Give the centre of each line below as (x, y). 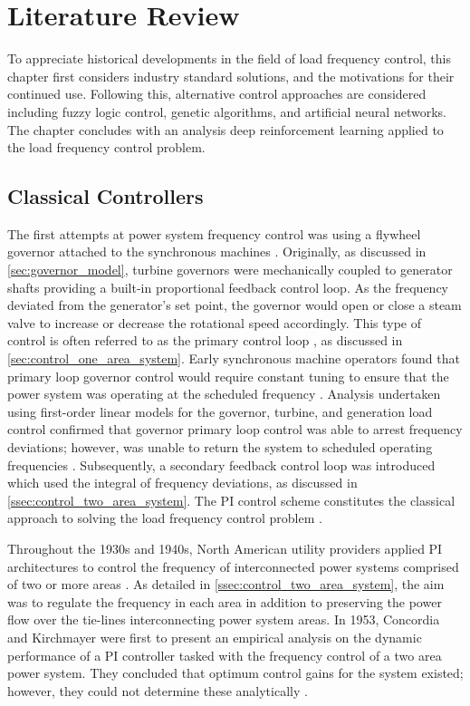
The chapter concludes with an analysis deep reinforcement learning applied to (225, 129)
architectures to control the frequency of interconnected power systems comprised (233, 566)
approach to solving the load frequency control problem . (165, 518)
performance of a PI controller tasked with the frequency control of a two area (225, 655)
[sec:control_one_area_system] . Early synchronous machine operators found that (234, 358)
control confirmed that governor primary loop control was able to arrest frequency (235, 429)
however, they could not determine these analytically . (158, 690)
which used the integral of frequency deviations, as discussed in (182, 483)
